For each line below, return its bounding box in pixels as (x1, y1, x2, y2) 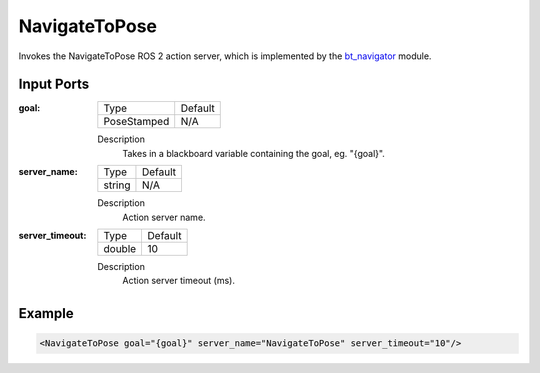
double (103, 242, 137, 256)
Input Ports (18, 76, 90, 93)
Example (18, 305, 74, 322)
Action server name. (122, 211, 206, 223)
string (103, 178, 131, 192)
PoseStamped (103, 115, 170, 129)
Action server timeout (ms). (122, 275, 235, 287)
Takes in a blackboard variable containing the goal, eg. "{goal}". (122, 147, 385, 159)
